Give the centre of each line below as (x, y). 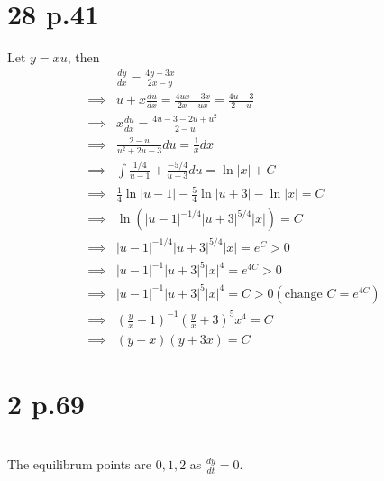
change (303, 294)
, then (83, 57)
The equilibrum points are (80, 464)
